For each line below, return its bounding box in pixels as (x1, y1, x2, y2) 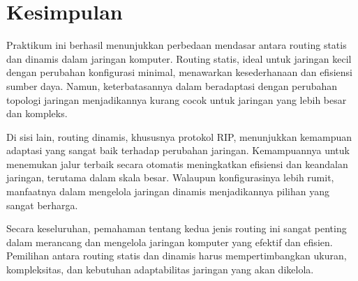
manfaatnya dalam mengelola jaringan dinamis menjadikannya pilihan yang (6, 184, 329, 199)
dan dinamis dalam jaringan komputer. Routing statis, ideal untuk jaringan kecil (6, 51, 352, 66)
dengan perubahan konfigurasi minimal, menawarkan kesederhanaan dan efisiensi (6, 65, 352, 79)
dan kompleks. (6, 106, 68, 121)
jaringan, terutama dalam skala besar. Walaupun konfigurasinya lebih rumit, (6, 170, 334, 185)
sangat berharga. (6, 197, 78, 212)
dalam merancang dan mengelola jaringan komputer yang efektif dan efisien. (6, 234, 333, 249)
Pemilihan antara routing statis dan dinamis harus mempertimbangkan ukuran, (6, 248, 347, 263)
